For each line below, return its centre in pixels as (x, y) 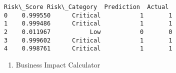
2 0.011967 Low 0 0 (88, 32)
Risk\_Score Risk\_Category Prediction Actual (86, 7)
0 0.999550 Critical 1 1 (88, 15)
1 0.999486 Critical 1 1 (88, 24)
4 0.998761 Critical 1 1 (88, 49)
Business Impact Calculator (58, 64)
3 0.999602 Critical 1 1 (88, 40)
